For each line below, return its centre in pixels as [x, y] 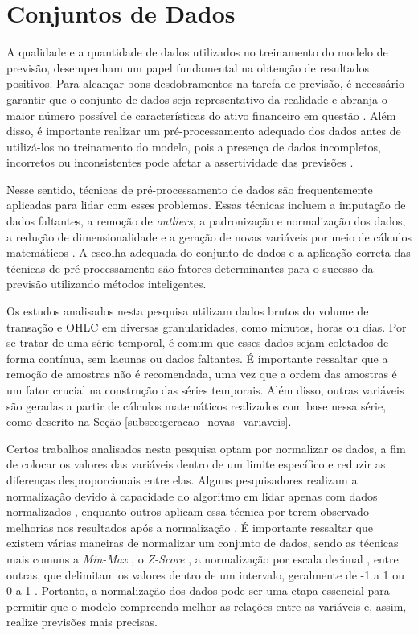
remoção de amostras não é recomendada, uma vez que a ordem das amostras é [202, 374]
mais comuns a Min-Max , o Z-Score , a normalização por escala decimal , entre [203, 558]
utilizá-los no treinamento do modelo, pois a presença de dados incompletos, [194, 146]
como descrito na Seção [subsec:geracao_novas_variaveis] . [149, 421]
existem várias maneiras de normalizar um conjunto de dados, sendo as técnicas [203, 543]
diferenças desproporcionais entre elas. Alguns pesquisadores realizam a [182, 479]
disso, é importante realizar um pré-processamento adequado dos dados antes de [204, 131]
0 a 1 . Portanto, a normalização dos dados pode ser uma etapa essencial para [198, 590]
